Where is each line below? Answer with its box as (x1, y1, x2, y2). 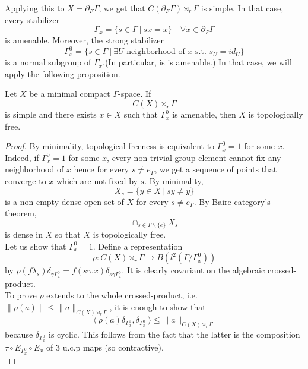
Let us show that (5, 239, 66, 252)
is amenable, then (172, 108, 236, 121)
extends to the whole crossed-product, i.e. (46, 289, 198, 301)
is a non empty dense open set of (5, 195, 124, 207)
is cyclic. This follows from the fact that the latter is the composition (49, 327, 300, 340)
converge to (5, 175, 46, 187)
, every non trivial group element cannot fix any (107, 151, 281, 163)
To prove (5, 289, 37, 301)
